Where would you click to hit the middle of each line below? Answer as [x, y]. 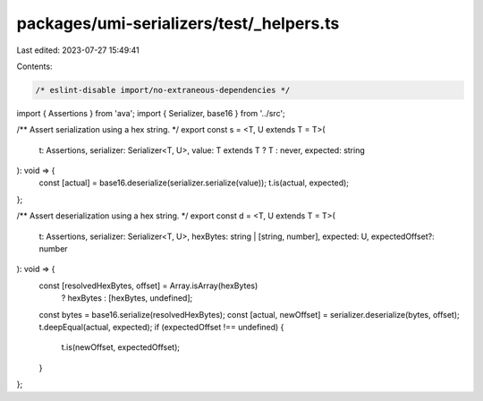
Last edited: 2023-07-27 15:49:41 [78, 50]
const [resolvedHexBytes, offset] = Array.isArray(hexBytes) [148, 286]
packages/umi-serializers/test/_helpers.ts [178, 23]
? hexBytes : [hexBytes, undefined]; [127, 298]
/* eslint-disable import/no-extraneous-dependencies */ [163, 90]
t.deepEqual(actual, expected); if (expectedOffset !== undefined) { [161, 327]
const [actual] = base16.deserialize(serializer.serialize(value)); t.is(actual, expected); [194, 183]
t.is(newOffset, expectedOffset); [121, 347]
